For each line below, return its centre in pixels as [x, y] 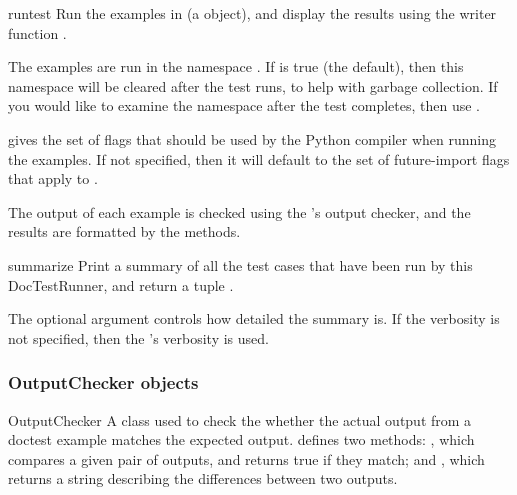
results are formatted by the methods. [124, 231]
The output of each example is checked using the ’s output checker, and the [239, 211]
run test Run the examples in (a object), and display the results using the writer [252, 13]
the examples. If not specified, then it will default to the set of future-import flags [259, 158]
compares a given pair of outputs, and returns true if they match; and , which [246, 458]
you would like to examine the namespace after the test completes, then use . [244, 105]
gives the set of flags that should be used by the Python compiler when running [252, 138]
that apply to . [53, 178]
